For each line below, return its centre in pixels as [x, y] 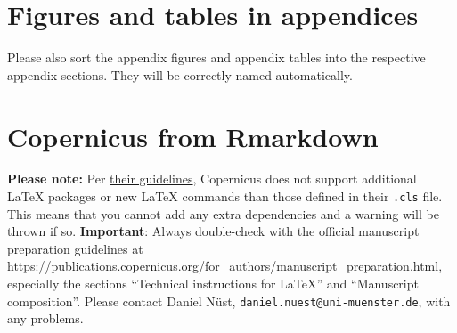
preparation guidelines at [75, 248]
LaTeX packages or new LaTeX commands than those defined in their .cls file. [225, 196]
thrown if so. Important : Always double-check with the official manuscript [213, 231]
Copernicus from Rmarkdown [193, 136]
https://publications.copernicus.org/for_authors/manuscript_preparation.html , [225, 266]
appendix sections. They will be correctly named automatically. [180, 74]
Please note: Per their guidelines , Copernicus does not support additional [212, 179]
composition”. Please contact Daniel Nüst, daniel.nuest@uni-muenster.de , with [229, 301]
